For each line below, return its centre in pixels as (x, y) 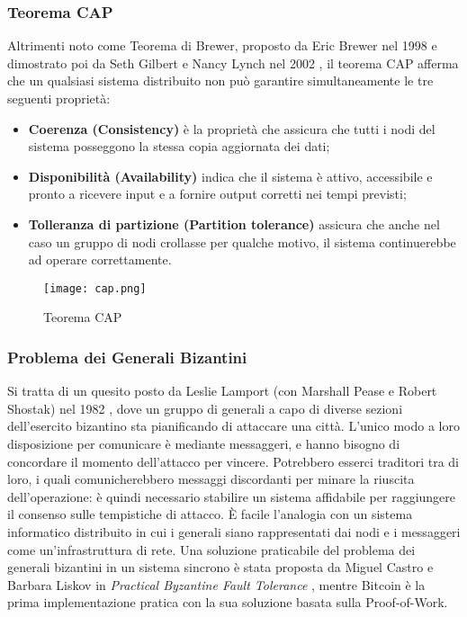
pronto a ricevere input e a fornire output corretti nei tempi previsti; (217, 194)
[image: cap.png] (95, 288)
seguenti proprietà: (59, 98)
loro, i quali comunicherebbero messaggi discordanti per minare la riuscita (211, 479)
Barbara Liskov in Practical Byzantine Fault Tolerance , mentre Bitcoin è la (216, 584)
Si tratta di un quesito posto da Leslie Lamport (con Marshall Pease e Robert (222, 391)
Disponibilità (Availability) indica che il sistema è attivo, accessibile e (230, 176)
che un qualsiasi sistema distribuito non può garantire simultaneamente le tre (220, 80)
